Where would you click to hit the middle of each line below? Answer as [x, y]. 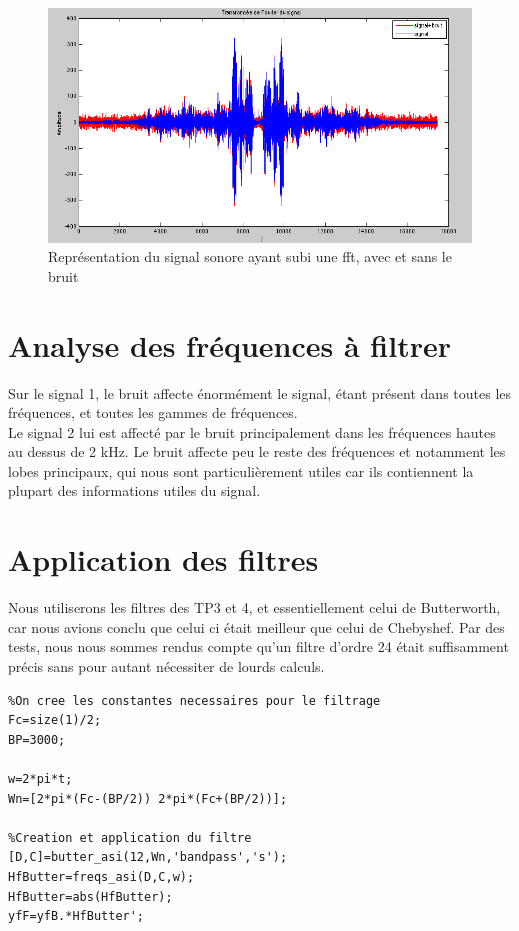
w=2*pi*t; [40, 778]
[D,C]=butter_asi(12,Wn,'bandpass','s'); [148, 857]
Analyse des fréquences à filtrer [229, 344]
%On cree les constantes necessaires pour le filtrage [194, 700]
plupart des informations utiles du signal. [134, 490]
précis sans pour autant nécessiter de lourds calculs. [166, 665]
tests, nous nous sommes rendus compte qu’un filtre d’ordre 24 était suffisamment [258, 646]
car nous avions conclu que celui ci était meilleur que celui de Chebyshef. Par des [256, 626]
